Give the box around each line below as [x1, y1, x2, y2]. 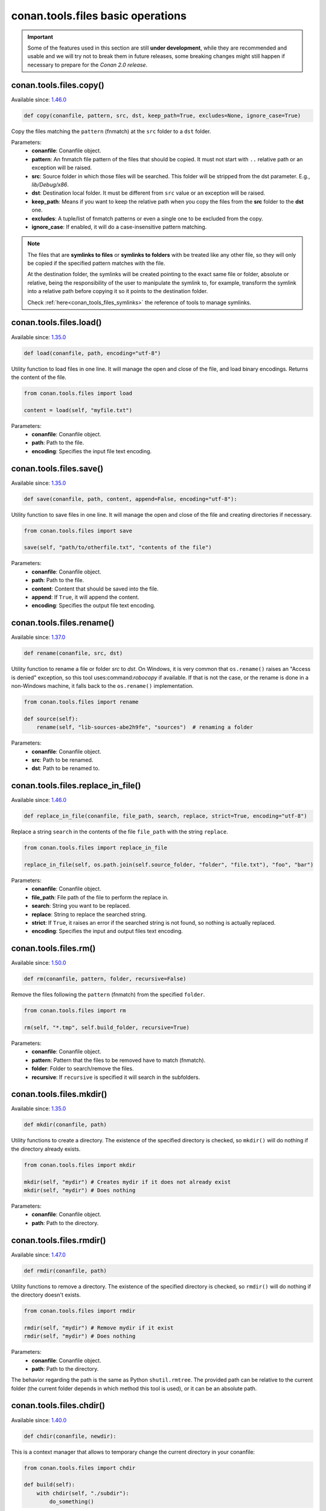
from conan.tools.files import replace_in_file [24, 844, 167, 852]
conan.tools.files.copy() [11, 80, 105, 90]
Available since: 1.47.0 [11, 1251, 66, 1258]
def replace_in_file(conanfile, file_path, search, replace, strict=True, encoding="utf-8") [24, 813, 307, 820]
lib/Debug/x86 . [31, 181, 69, 188]
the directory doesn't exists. [11, 1291, 81, 1298]
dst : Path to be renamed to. [31, 765, 100, 772]
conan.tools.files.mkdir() [11, 1089, 107, 1099]
